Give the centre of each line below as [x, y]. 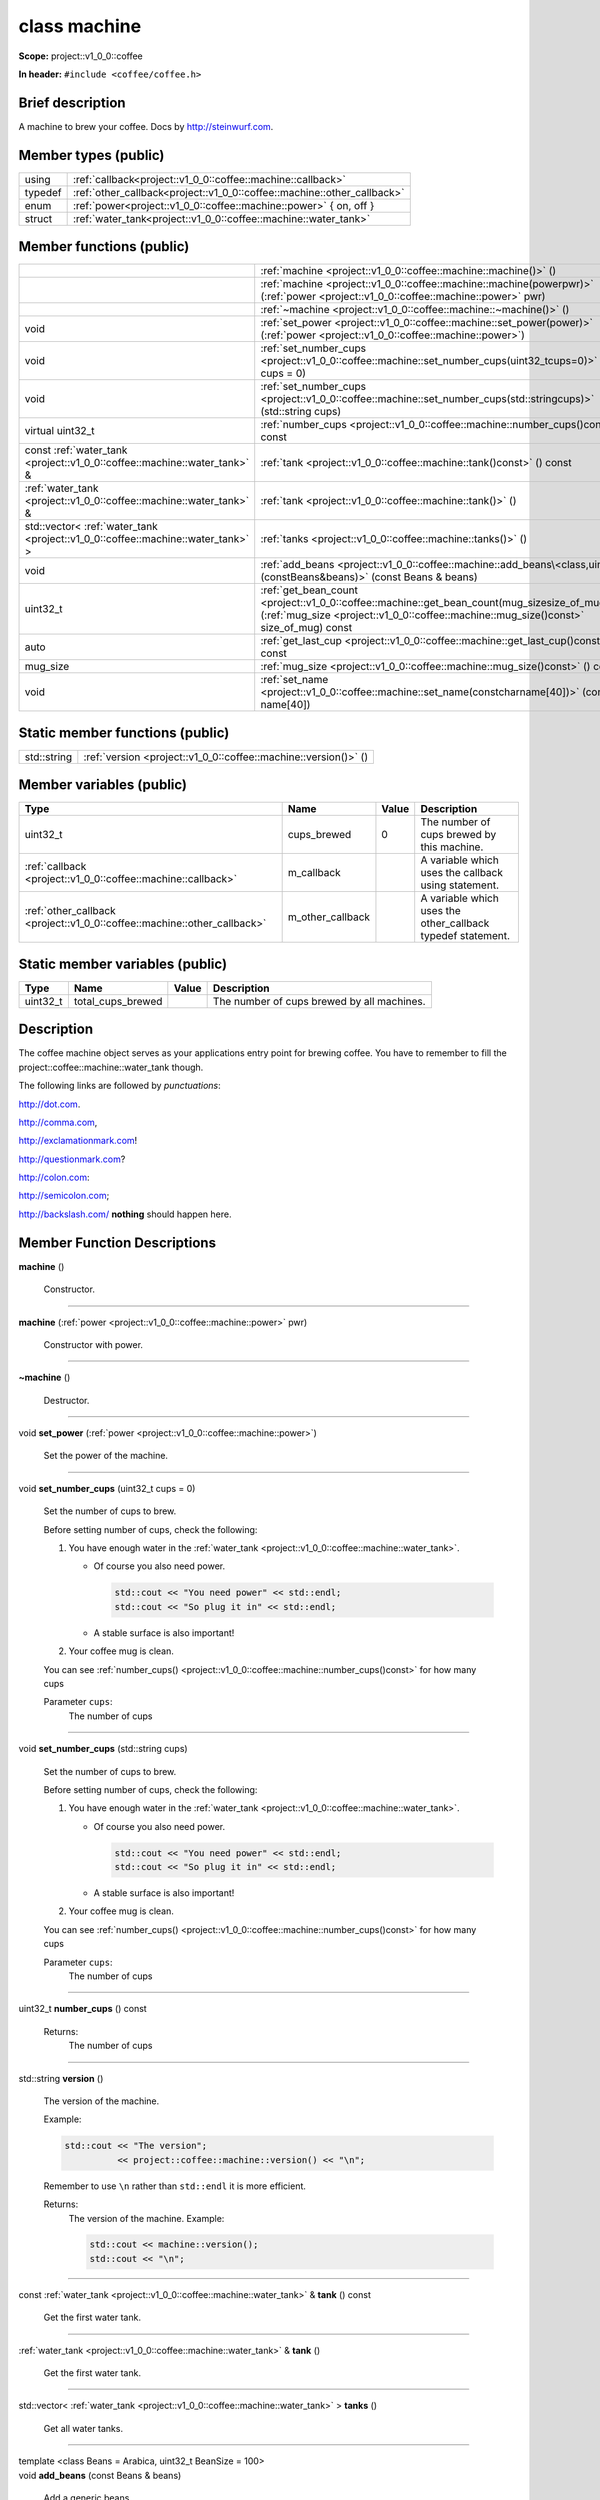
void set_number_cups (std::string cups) [103, 1749]
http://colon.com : [54, 1177]
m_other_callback [328, 917]
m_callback [314, 873]
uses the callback [462, 873]
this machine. [452, 847]
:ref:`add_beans [297, 565]
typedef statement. [465, 936]
